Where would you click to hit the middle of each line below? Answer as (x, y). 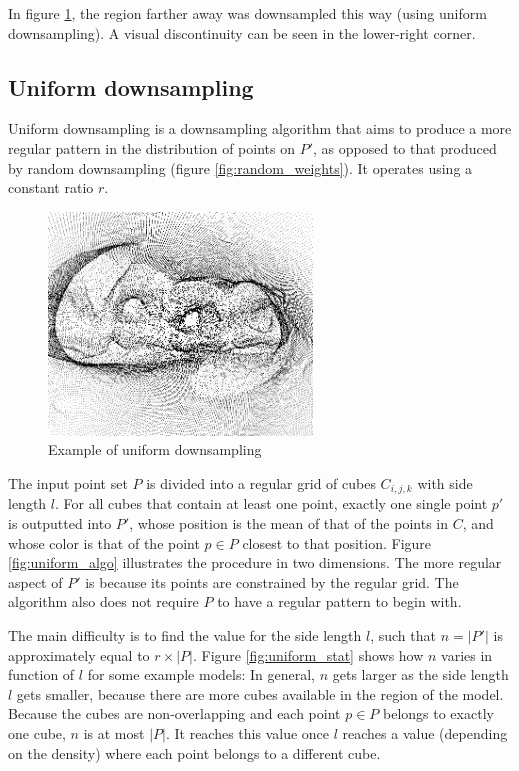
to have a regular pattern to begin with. (339, 601)
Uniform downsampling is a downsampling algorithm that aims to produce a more (260, 128)
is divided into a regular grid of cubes (261, 482)
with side (445, 482)
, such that (403, 634)
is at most (114, 732)
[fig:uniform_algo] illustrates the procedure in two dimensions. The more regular (255, 562)
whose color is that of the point (104, 542)
